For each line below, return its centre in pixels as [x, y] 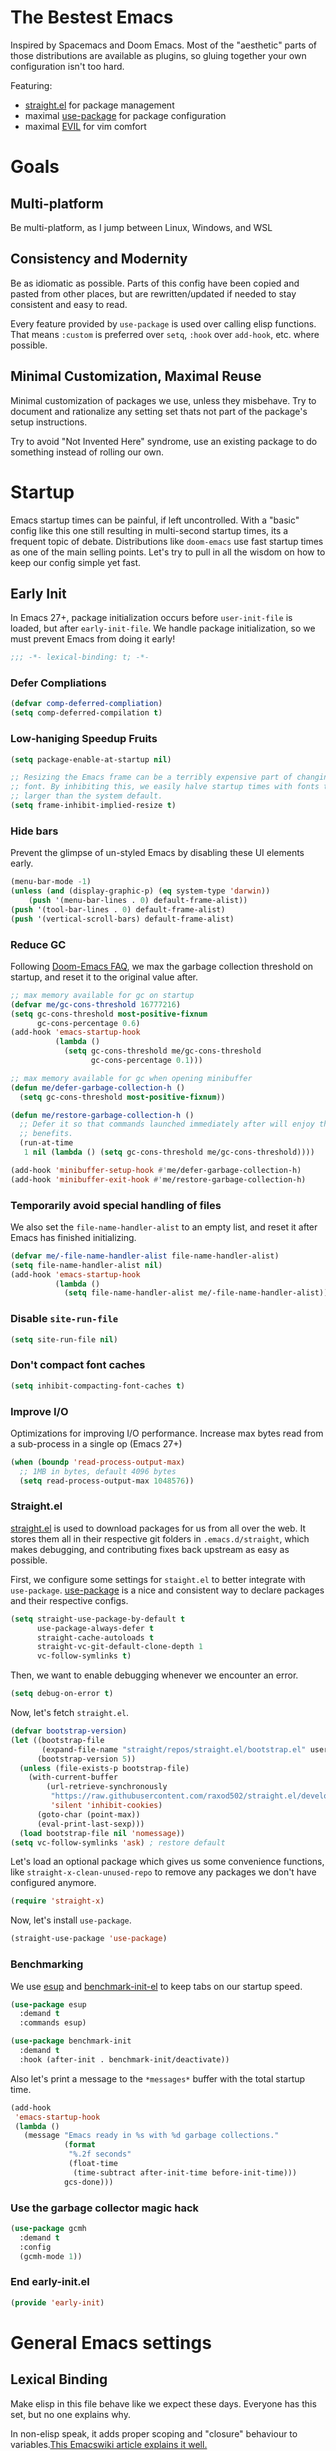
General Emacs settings [111, 2342]
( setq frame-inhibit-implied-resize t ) [93, 806]
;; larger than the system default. [86, 796]
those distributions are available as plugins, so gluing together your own [158, 55]
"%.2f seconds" [100, 2154]
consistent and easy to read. [69, 304]
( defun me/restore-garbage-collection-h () [102, 1115]
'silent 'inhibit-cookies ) [106, 1806]
